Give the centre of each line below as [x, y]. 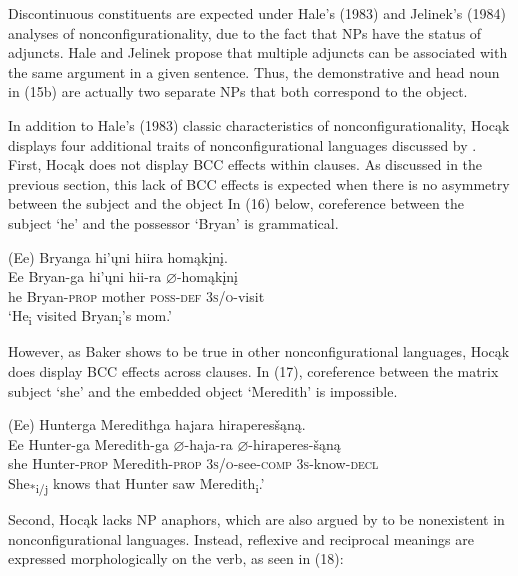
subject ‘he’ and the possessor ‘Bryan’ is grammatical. [173, 222]
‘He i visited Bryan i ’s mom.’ [90, 317]
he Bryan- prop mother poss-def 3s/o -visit [136, 295]
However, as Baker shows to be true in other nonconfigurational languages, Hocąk [259, 351]
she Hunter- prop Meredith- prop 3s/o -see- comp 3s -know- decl [193, 463]
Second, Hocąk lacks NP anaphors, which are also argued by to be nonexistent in [256, 519]
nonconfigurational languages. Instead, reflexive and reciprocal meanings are [241, 538]
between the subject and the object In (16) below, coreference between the [236, 203]
